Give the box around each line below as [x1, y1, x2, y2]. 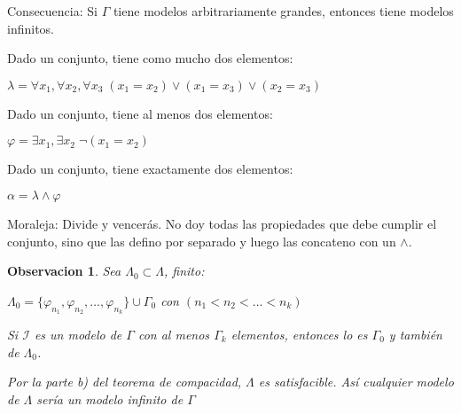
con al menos [137, 324, 210, 343]
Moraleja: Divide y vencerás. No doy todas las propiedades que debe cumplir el [7, 214, 437, 232]
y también [388, 324, 442, 343]
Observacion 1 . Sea [7, 262, 121, 280]
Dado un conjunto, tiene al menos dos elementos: [7, 104, 273, 122]
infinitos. [7, 19, 54, 37]
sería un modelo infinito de [36, 389, 184, 408]
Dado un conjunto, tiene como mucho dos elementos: [7, 49, 293, 67]
